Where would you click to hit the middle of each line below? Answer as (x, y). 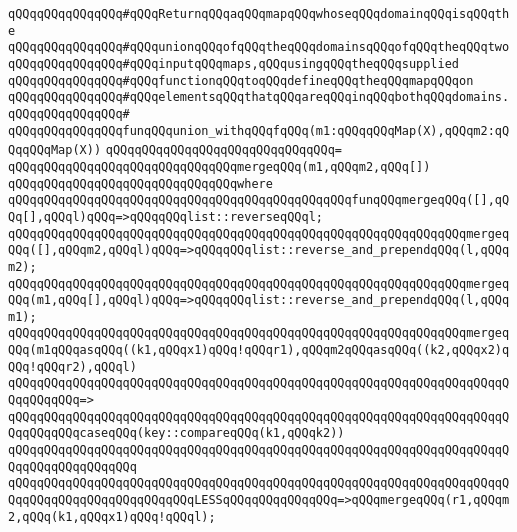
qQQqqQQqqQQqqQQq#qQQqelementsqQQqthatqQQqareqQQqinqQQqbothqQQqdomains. (259, 97)
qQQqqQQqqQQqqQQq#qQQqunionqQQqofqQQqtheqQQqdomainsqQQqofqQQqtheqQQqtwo (259, 47)
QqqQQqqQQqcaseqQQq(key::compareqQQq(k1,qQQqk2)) (176, 433)
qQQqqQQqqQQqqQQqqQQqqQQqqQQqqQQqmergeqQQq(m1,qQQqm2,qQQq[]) (219, 166)
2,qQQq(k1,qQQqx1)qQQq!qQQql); (112, 516)
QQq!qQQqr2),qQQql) (72, 366)
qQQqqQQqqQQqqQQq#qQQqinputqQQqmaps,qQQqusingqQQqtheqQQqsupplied (234, 63)
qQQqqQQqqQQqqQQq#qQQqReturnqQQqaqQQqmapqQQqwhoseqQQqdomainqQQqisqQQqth (259, 14)
